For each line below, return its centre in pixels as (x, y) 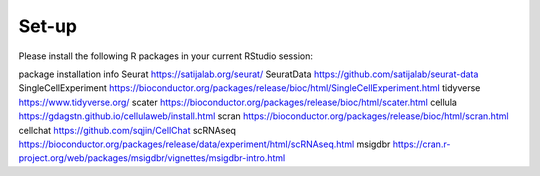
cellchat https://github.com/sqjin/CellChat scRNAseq (127, 130)
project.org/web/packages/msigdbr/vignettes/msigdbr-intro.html (152, 158)
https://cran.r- (421, 144)
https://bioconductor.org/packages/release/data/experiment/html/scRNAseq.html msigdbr (204, 144)
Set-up (47, 26)
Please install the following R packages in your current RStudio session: (166, 56)
